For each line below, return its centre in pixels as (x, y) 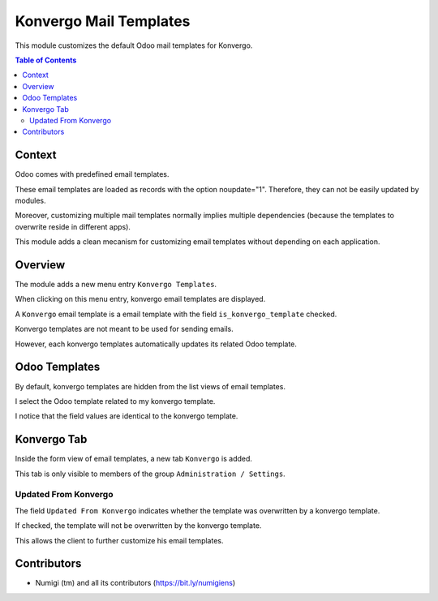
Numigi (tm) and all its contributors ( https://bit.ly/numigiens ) (135, 583)
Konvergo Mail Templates (103, 21)
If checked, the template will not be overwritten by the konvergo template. (138, 526)
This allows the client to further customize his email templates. (119, 540)
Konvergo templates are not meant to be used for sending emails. (125, 329)
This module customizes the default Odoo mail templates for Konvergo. (134, 45)
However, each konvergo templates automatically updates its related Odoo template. (156, 344)
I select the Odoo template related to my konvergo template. (115, 401)
